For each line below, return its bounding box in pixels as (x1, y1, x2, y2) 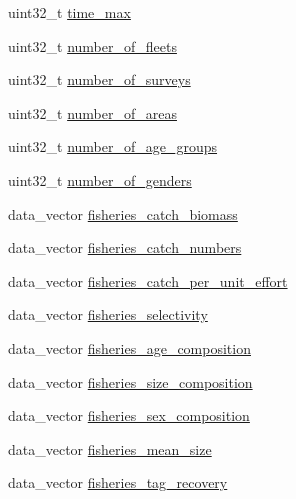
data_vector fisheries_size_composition (8, 371, 253, 392)
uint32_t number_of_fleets (8, 35, 177, 56)
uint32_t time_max (8, 2, 131, 22)
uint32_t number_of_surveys (8, 69, 191, 90)
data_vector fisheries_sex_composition (8, 405, 250, 426)
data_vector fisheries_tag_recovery (8, 472, 228, 493)
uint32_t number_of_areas (8, 102, 177, 123)
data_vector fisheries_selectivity (8, 304, 208, 325)
